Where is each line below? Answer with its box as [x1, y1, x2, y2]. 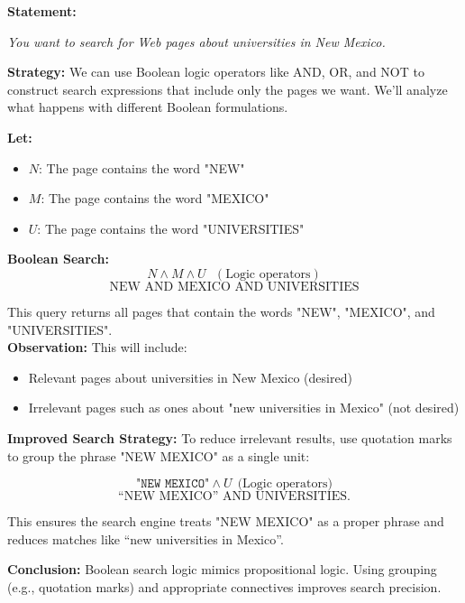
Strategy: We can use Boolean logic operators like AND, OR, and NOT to [7, 62, 424, 81]
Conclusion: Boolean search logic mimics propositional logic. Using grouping [7, 560, 437, 579]
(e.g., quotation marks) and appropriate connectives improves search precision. [7, 577, 442, 596]
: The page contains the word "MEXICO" [41, 189, 269, 208]
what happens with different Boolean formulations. [7, 97, 288, 116]
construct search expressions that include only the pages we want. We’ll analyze [7, 79, 448, 98]
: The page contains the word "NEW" [39, 158, 245, 177]
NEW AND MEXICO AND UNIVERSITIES [109, 280, 360, 293]
